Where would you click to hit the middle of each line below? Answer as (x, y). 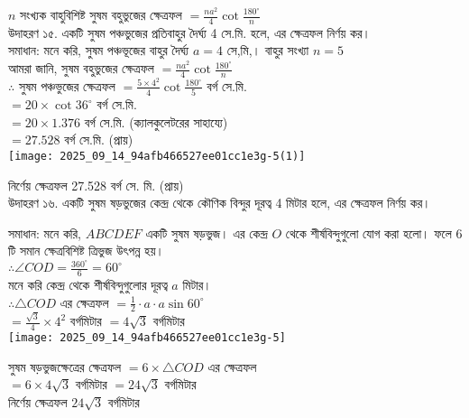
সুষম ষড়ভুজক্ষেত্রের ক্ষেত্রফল (65, 366)
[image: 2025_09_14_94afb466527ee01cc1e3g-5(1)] (157, 157)
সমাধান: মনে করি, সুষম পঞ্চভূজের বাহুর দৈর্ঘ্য (99, 50)
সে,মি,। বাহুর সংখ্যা (268, 50)
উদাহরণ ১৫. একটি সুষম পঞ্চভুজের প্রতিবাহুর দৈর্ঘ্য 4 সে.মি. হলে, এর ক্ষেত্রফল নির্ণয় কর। (189, 32)
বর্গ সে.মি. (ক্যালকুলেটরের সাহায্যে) (156, 121)
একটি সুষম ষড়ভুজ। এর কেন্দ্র (207, 232)
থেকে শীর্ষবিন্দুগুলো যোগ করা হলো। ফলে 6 (374, 232)
